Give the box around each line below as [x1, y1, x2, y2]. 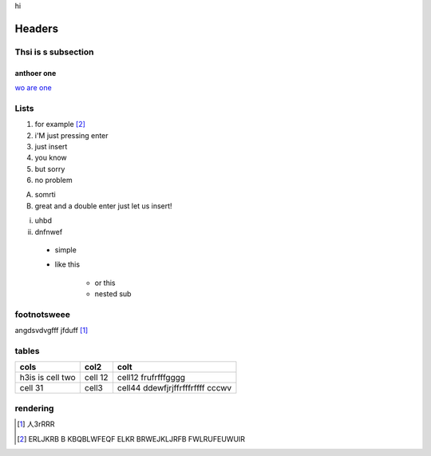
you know [34, 153, 67, 163]
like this [54, 260, 80, 269]
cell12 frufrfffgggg [117, 372, 186, 383]
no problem [34, 176, 73, 185]
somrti [34, 190, 56, 200]
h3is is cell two [19, 372, 76, 383]
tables [14, 346, 40, 357]
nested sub [94, 289, 132, 299]
